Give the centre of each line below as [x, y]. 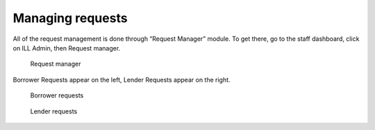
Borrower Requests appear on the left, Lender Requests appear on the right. [122, 80]
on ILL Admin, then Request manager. [67, 48]
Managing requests [70, 18]
